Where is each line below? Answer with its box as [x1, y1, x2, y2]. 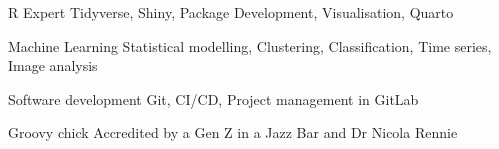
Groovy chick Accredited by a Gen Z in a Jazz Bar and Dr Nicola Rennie [8, 122, 458, 143]
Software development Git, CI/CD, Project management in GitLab [8, 88, 419, 109]
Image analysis [8, 55, 98, 76]
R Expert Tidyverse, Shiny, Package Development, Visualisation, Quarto [8, 2, 454, 22]
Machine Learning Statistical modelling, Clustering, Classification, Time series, [8, 35, 492, 56]
